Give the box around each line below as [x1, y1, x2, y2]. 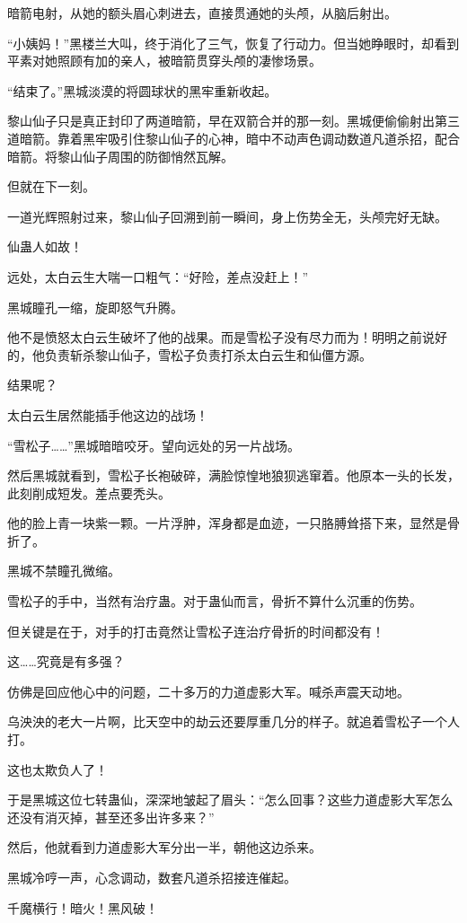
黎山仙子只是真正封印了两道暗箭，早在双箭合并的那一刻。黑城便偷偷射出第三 [7, 111, 460, 130]
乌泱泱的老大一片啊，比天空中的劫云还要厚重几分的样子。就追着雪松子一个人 [7, 712, 460, 731]
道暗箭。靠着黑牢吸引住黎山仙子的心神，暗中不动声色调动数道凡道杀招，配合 [7, 128, 460, 147]
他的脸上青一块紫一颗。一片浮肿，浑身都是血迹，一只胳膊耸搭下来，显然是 [7, 514, 447, 532]
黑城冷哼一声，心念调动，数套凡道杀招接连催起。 [7, 868, 296, 886]
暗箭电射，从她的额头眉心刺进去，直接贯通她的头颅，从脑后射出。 [7, 4, 397, 22]
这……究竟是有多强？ [7, 652, 125, 671]
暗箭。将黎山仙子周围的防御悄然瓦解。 [7, 146, 233, 165]
